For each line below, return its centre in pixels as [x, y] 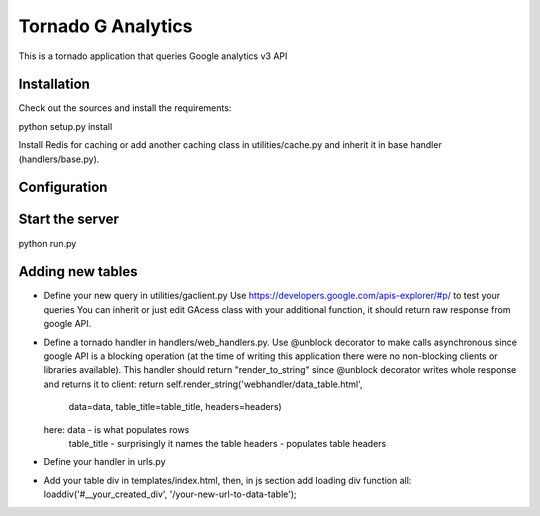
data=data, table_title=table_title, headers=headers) [175, 407]
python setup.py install [65, 126]
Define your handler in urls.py [104, 462]
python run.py [47, 243]
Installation [54, 84]
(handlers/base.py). [59, 159]
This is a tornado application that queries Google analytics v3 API [153, 56]
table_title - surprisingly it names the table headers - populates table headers [227, 443]
